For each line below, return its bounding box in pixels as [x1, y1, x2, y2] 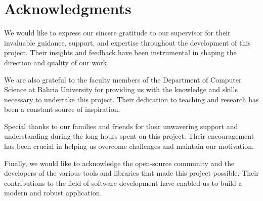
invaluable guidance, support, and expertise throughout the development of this [4, 37, 251, 48]
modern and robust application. [4, 187, 102, 198]
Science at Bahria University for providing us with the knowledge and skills [4, 84, 238, 95]
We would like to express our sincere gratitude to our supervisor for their [4, 27, 231, 38]
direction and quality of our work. [4, 57, 109, 67]
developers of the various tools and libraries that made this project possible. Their [4, 168, 259, 178]
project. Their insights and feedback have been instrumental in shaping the [4, 47, 237, 58]
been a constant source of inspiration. [4, 104, 120, 114]
